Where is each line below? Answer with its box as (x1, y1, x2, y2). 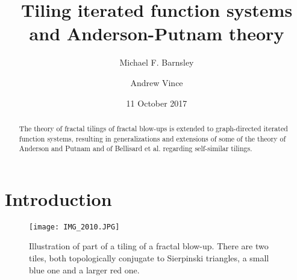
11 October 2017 (126, 96, 187, 109)
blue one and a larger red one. (29, 263, 140, 276)
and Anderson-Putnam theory (29, 21, 284, 46)
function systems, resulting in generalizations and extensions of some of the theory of (19, 133, 286, 143)
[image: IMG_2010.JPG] (29, 222, 120, 231)
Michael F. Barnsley (119, 56, 194, 69)
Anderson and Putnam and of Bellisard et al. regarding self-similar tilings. (19, 143, 252, 154)
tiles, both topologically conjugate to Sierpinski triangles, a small (29, 252, 269, 264)
